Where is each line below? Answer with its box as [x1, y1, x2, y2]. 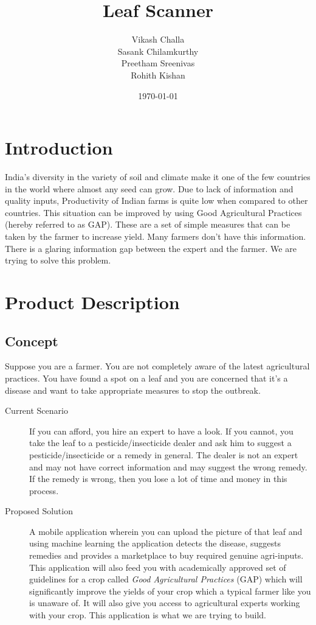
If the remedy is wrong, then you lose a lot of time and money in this [29, 472, 287, 485]
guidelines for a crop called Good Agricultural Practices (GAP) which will [29, 573, 303, 585]
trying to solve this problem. [5, 254, 111, 267]
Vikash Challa [131, 33, 185, 46]
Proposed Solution [5, 505, 73, 517]
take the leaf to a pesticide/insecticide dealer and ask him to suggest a [29, 436, 292, 449]
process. [29, 484, 59, 497]
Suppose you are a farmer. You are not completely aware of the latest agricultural [5, 360, 310, 372]
